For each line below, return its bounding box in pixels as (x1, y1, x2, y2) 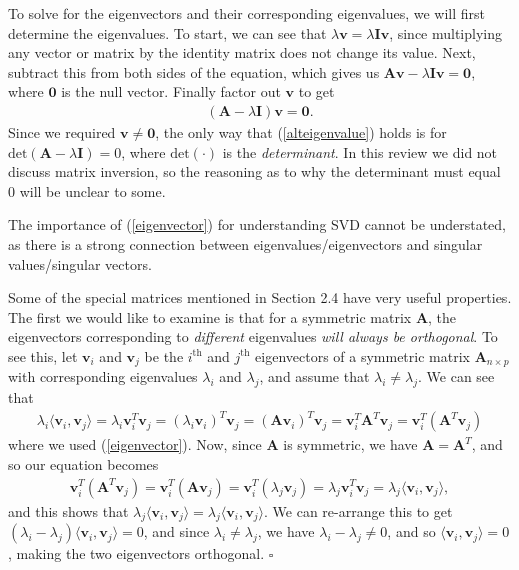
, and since (143, 521, 210, 542)
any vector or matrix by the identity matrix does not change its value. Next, (8, 42, 476, 63)
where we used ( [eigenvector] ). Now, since (8, 434, 262, 455)
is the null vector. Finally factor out (61, 81, 281, 102)
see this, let (8, 345, 78, 366)
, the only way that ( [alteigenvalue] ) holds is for (155, 122, 447, 142)
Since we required (8, 122, 116, 142)
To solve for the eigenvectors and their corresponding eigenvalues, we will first (8, 3, 485, 23)
